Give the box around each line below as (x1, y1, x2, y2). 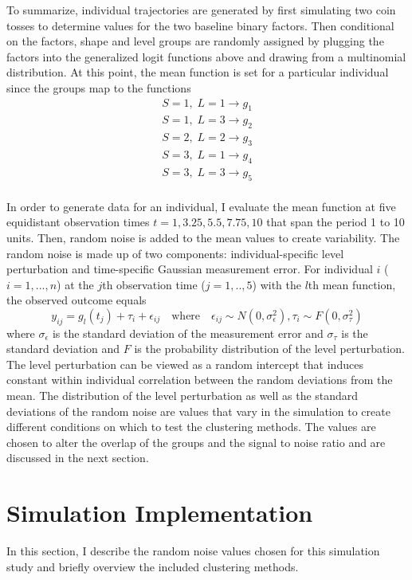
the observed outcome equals (6, 292, 147, 308)
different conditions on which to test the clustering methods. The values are (6, 418, 376, 435)
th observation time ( (102, 276, 206, 292)
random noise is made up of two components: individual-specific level (6, 245, 344, 261)
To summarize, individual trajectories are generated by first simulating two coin (6, 2, 396, 18)
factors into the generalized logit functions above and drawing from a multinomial (6, 48, 406, 65)
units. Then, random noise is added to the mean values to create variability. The (6, 229, 400, 245)
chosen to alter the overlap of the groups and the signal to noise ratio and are (6, 433, 386, 450)
